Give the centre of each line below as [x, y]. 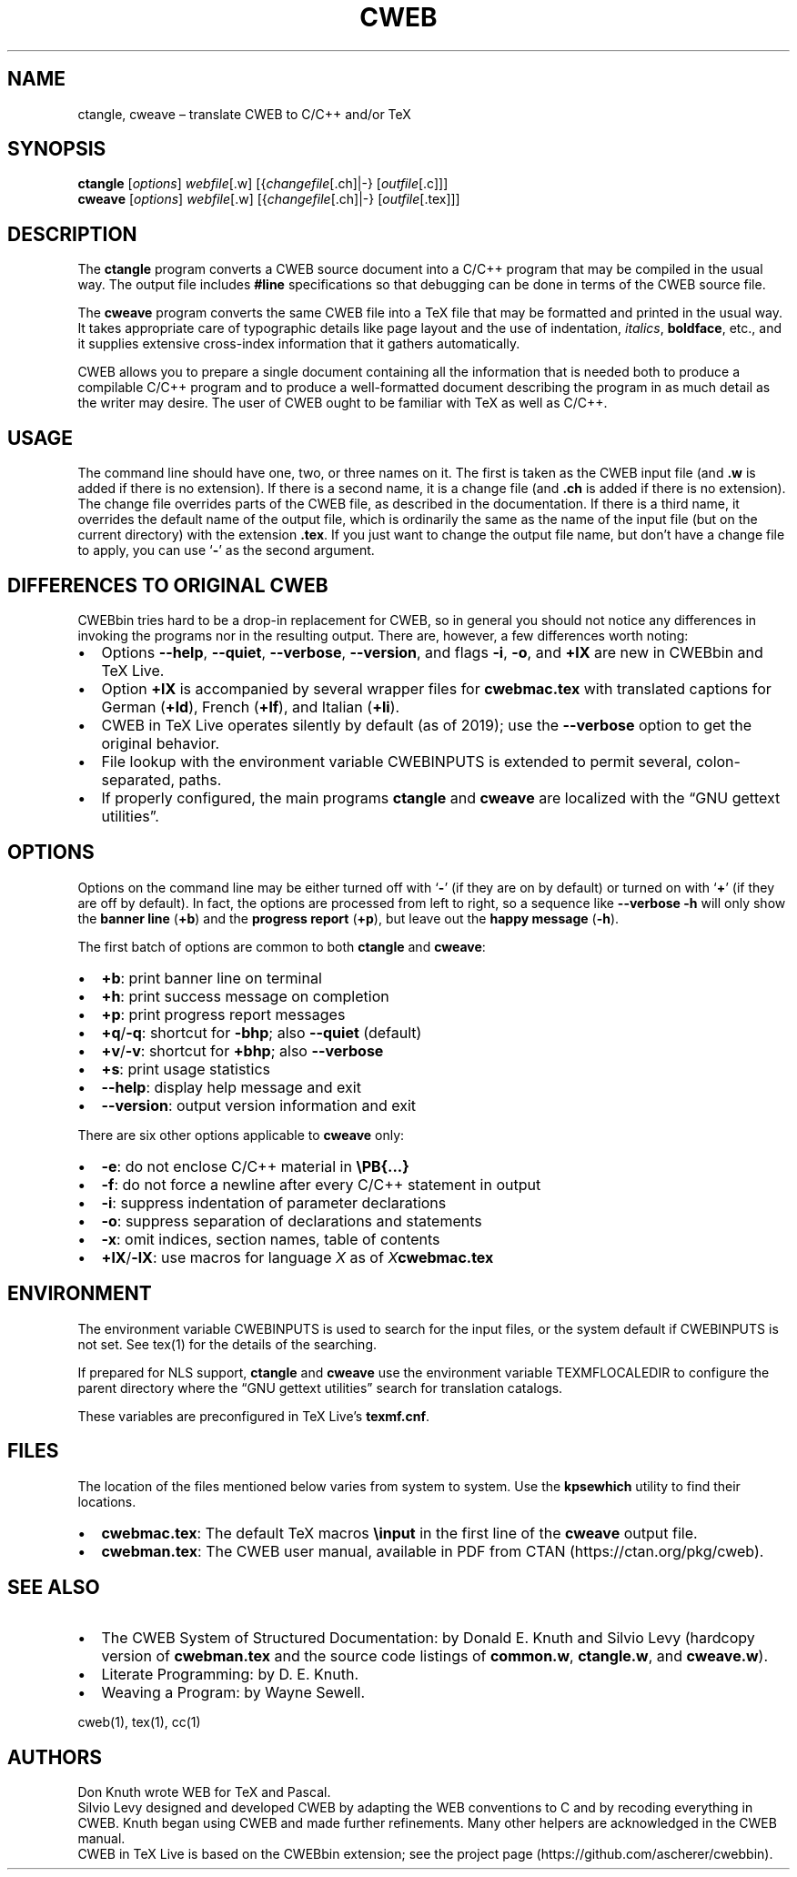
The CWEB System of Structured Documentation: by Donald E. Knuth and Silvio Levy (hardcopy [428, 1638]
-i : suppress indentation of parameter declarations [274, 1202]
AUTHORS [55, 1757]
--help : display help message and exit [231, 1087]
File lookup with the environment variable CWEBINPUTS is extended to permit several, [397, 761]
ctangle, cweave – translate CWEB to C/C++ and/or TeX [244, 114]
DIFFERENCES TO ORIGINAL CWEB [168, 585]
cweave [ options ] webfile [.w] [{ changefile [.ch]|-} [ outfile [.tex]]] [269, 199]
